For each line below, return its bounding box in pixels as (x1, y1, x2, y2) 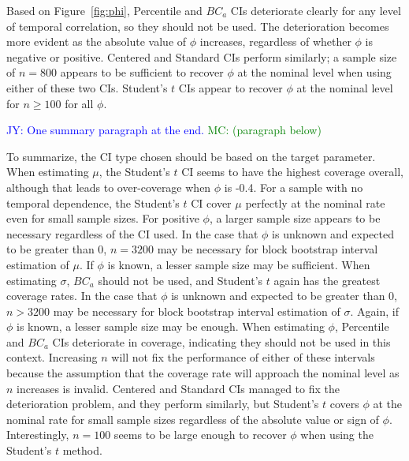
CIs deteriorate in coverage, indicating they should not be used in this (52, 333, 391, 350)
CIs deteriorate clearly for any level (230, 2, 401, 18)
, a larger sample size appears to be (209, 210, 381, 227)
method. (62, 442, 102, 459)
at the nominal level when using (237, 64, 392, 81)
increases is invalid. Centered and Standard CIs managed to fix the (17, 380, 340, 396)
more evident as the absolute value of (6, 33, 187, 50)
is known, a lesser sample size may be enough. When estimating (17, 318, 325, 335)
